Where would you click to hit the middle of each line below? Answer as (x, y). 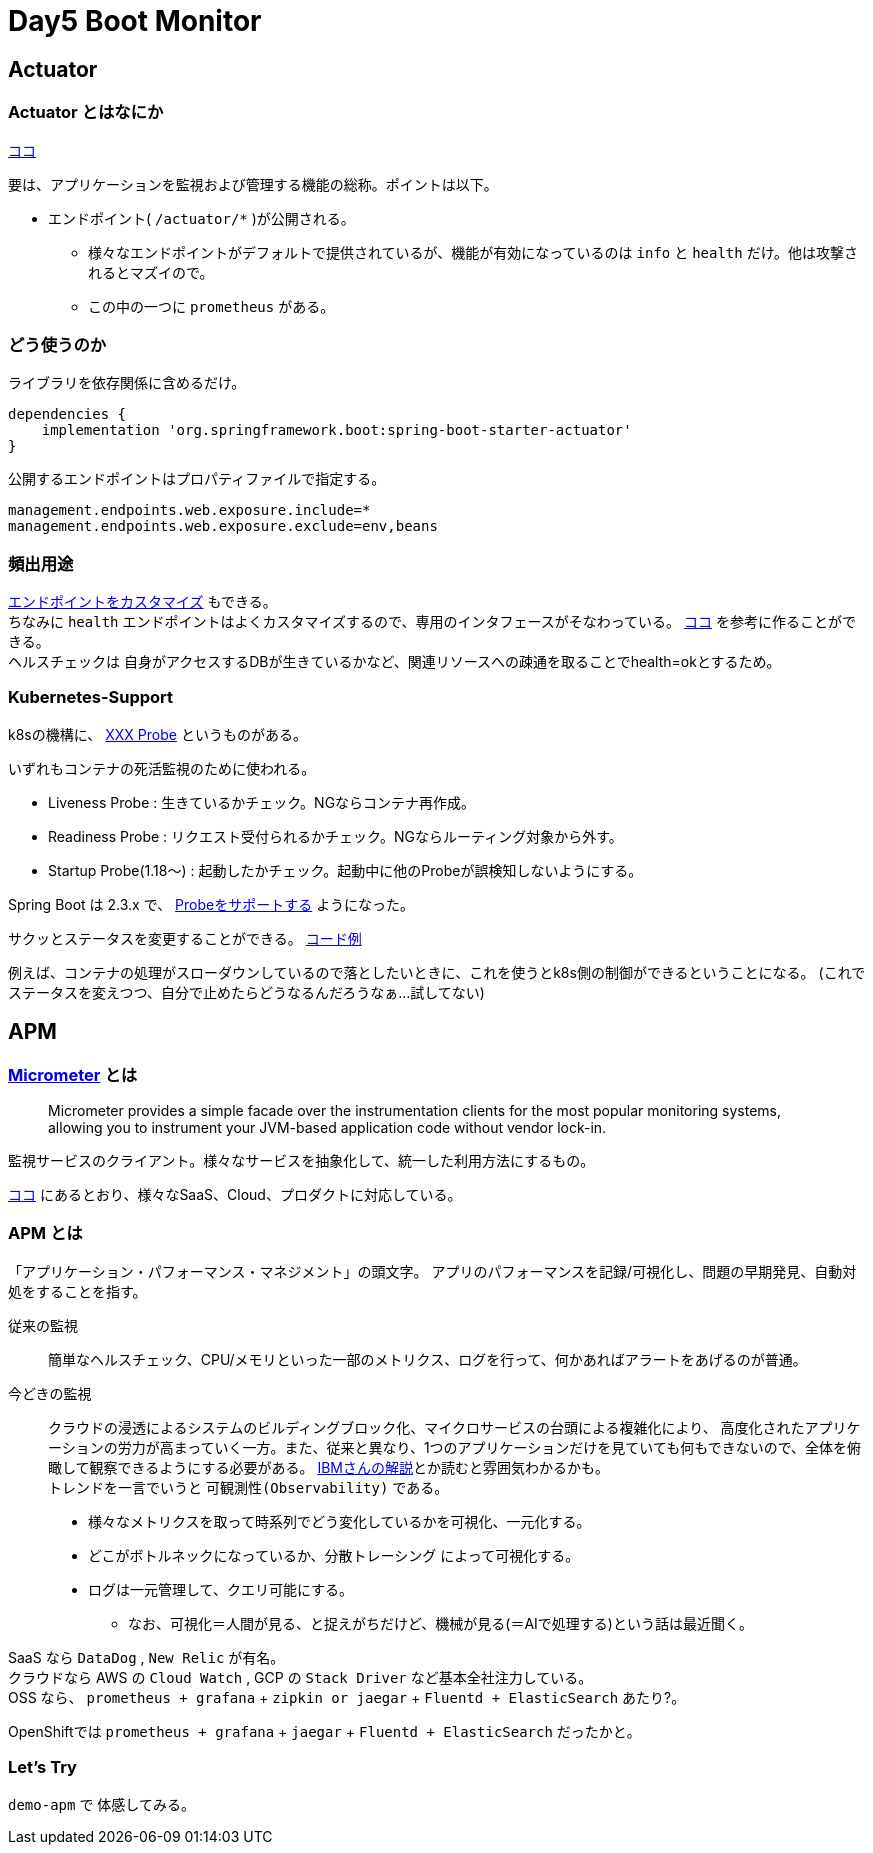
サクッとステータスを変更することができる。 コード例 (185, 938)
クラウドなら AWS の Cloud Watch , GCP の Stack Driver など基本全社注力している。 (300, 1677)
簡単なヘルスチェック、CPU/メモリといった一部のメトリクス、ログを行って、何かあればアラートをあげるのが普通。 (427, 1359)
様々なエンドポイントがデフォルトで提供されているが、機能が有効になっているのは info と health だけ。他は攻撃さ (473, 252)
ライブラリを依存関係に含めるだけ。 (127, 383)
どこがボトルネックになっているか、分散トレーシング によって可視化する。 (334, 1555)
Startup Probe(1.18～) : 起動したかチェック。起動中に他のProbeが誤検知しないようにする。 (345, 870)
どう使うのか (57, 344)
